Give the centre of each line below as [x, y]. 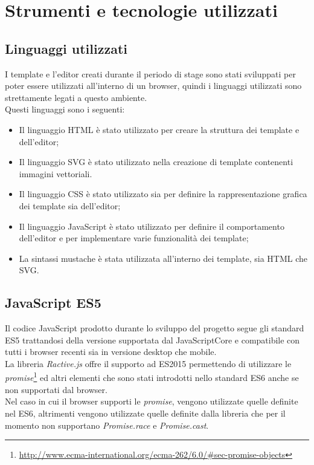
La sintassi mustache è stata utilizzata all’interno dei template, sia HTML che [163, 258]
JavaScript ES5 [53, 303]
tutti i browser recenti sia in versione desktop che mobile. [111, 352]
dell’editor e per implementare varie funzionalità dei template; [134, 238]
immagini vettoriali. [56, 173]
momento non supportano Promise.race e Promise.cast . [107, 425]
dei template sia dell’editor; [70, 205]
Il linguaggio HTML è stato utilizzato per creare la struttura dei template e [159, 129]
